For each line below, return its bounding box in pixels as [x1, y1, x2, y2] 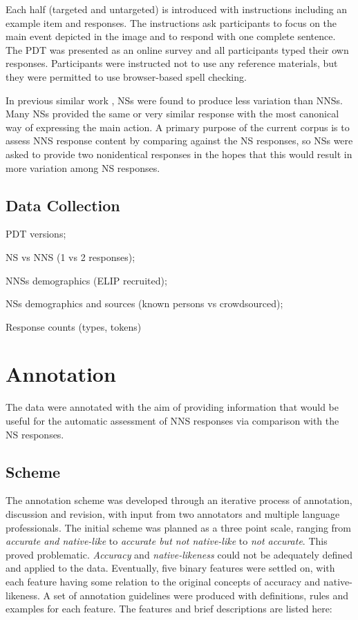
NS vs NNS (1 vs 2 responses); [6, 249, 135, 264]
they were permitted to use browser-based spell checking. [6, 69, 247, 84]
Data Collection [6, 194, 120, 215]
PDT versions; [6, 226, 66, 241]
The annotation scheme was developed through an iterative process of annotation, [6, 493, 352, 507]
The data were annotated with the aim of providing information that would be [6, 400, 339, 414]
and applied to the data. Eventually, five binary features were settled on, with [6, 561, 335, 575]
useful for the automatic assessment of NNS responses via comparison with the [6, 414, 339, 428]
